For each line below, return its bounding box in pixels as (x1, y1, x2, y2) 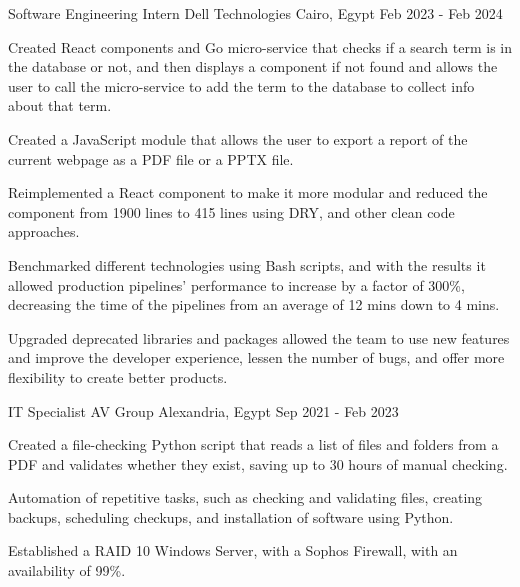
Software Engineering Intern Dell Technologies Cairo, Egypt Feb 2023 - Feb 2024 (8, 3, 503, 23)
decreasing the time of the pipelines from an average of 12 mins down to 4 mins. (8, 294, 500, 315)
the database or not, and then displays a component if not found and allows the (8, 56, 498, 77)
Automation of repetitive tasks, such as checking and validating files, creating (8, 487, 483, 508)
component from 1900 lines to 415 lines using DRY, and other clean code (8, 201, 455, 222)
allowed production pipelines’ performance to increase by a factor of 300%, (8, 274, 465, 295)
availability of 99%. (8, 560, 126, 581)
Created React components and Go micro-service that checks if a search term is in (8, 36, 512, 57)
